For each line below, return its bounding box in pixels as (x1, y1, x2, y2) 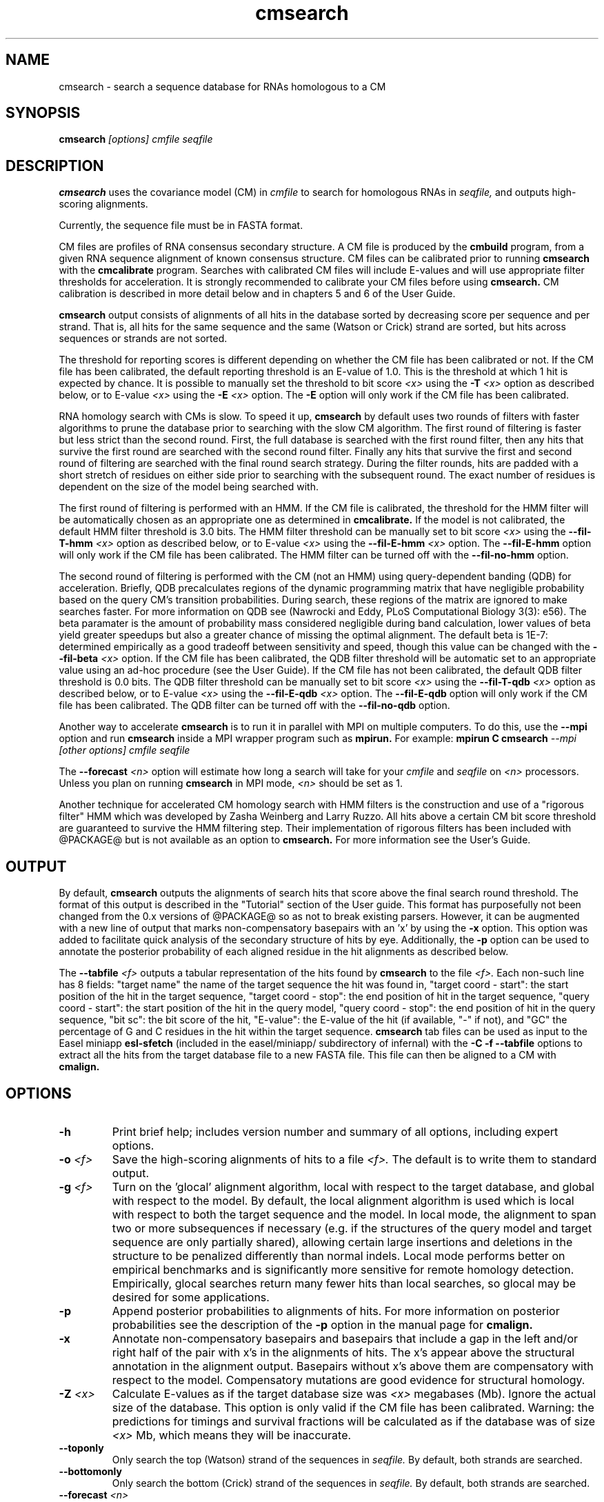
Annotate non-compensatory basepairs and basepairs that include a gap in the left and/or (112, 1331, 578, 1345)
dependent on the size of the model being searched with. (59, 481, 319, 493)
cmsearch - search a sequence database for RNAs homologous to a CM (59, 80, 386, 92)
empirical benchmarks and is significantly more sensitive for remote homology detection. (112, 1262, 574, 1276)
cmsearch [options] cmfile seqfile (59, 133, 213, 146)
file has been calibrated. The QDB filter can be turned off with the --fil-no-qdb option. (59, 699, 450, 712)
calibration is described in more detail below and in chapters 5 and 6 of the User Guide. (59, 288, 456, 300)
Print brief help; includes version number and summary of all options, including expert (112, 1124, 558, 1139)
